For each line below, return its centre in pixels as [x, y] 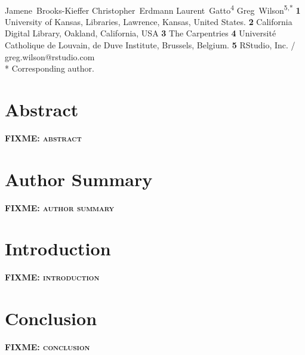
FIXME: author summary [60, 207]
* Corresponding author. [50, 68]
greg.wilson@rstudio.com [50, 56]
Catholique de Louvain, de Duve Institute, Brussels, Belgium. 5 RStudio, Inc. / [150, 45]
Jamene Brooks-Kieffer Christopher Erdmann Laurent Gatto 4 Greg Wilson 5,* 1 [153, 9]
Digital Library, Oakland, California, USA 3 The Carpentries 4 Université [141, 33]
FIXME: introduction [52, 277]
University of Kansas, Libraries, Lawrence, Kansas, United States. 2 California [149, 21]
